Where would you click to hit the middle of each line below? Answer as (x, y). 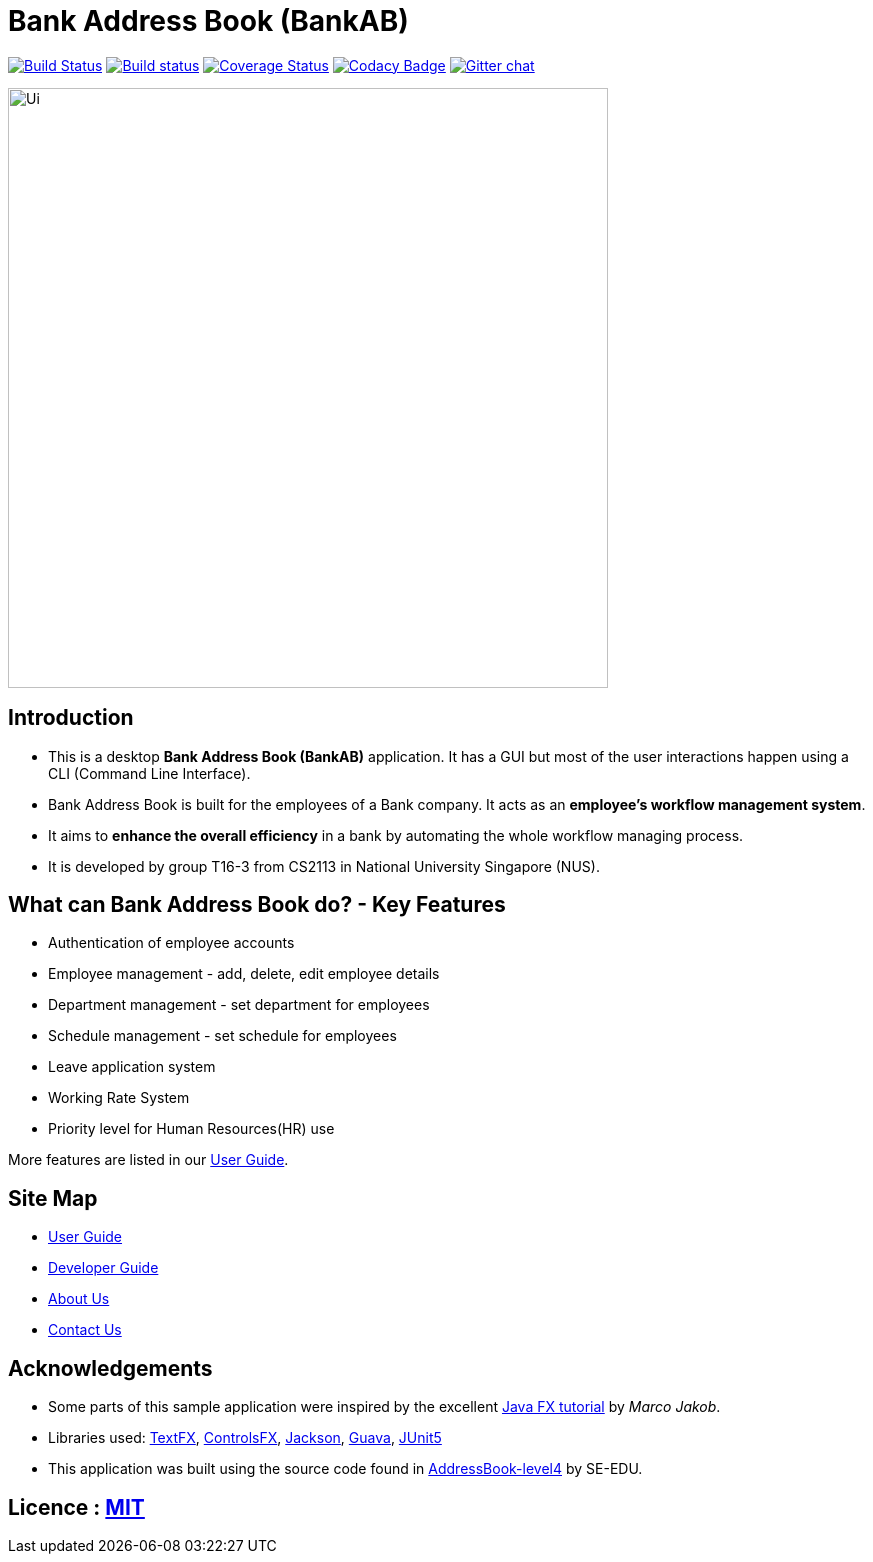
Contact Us (85, 1330)
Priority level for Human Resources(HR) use (191, 1129)
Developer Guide (103, 1268)
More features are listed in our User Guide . (148, 1160)
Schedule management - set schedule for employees (222, 1036)
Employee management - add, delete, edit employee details (244, 974)
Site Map (53, 1198)
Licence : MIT (76, 1507)
